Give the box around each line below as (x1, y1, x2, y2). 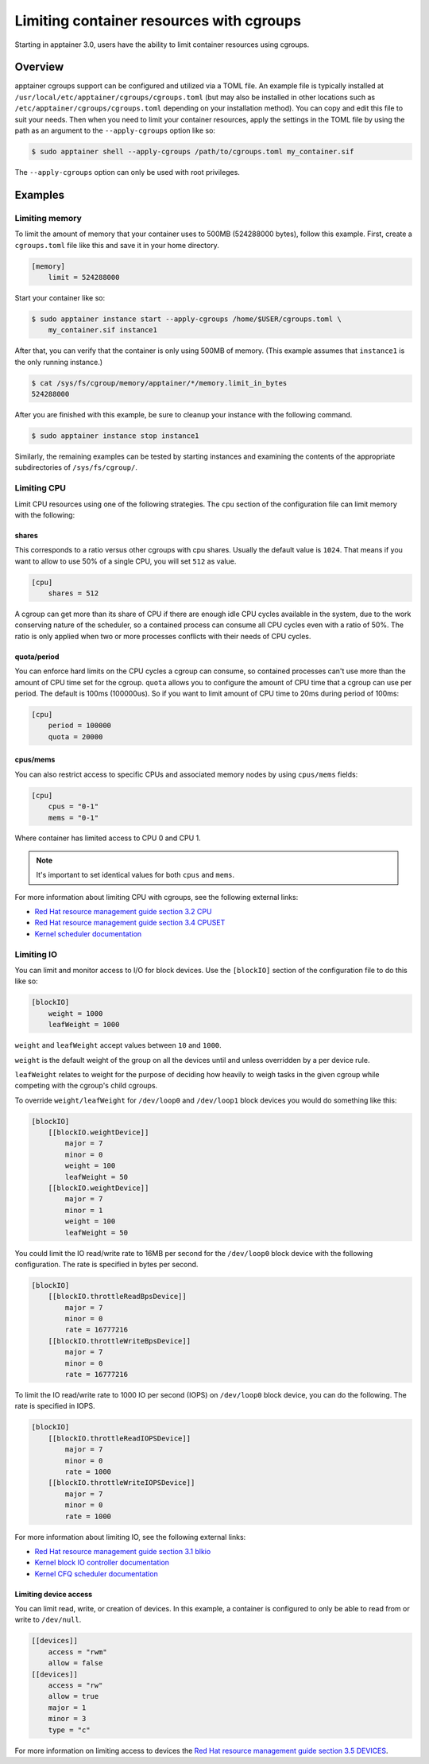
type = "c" (48, 1725, 91, 1735)
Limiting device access (14, 1589, 93, 1599)
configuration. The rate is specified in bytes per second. (14, 1259, 199, 1269)
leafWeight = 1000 (48, 1020, 120, 1029)
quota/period (14, 652, 60, 661)
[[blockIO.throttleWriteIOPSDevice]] (48, 1479, 195, 1487)
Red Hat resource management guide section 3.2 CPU (34, 907, 212, 917)
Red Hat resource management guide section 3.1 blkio (34, 1546, 211, 1556)
